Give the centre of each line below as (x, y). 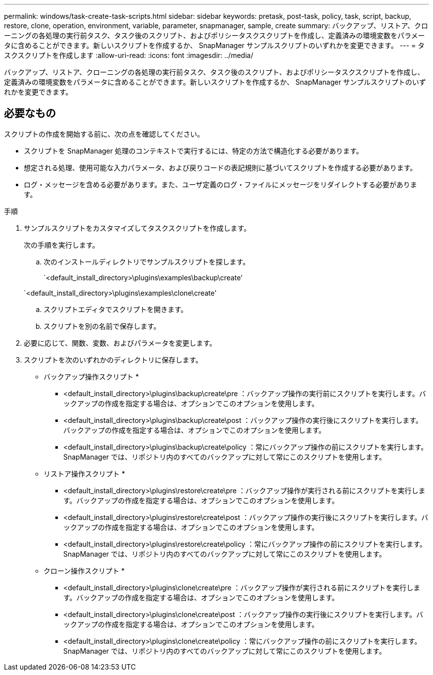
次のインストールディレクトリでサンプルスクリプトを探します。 (147, 261)
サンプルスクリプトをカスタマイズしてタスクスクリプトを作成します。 (137, 228)
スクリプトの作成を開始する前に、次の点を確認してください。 (104, 134)
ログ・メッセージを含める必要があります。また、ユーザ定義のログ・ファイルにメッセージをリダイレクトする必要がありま (220, 184)
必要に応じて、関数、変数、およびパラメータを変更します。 (120, 343)
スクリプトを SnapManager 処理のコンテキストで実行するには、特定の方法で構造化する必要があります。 (194, 151)
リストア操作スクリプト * (84, 473)
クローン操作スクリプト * (84, 571)
